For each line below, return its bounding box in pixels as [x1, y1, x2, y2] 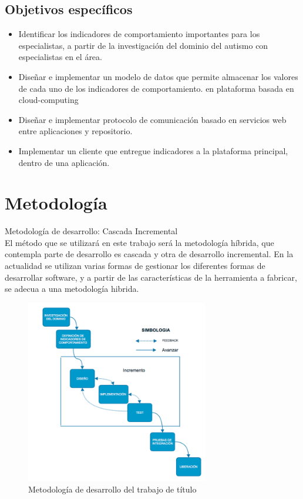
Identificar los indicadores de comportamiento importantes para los [18, 28, 260, 40]
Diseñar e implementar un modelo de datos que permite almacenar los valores [18, 70, 298, 82]
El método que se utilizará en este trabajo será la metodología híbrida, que [5, 236, 274, 248]
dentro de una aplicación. [18, 156, 110, 168]
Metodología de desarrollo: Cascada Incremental [5, 225, 178, 237]
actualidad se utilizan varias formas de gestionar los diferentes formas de [5, 260, 265, 272]
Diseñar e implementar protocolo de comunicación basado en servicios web [18, 113, 287, 125]
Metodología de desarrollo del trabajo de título [28, 483, 197, 495]
